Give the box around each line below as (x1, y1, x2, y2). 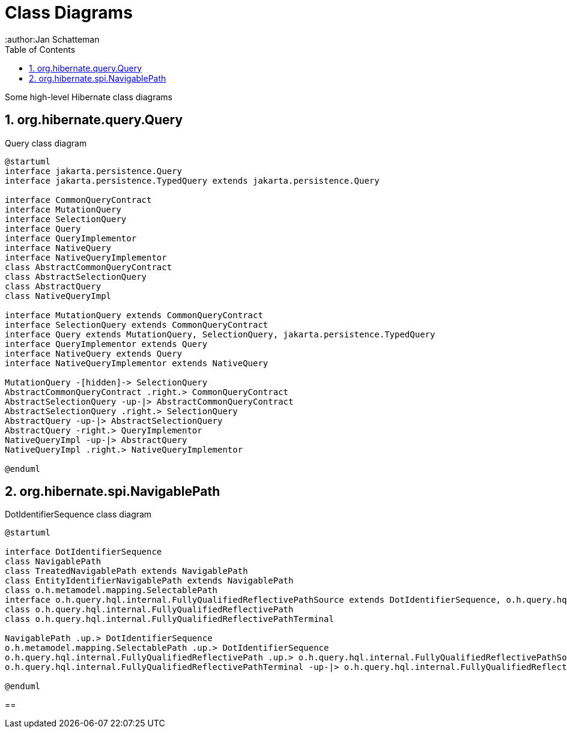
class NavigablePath (5, 557, 102, 567)
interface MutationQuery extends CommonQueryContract (5, 310, 263, 320)
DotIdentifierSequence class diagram (5, 509, 152, 520)
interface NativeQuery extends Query (5, 348, 183, 358)
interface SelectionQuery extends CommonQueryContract (5, 319, 268, 330)
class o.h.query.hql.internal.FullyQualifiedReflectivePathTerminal (5, 614, 334, 624)
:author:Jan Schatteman (5, 34, 100, 44)
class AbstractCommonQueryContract (5, 262, 172, 272)
